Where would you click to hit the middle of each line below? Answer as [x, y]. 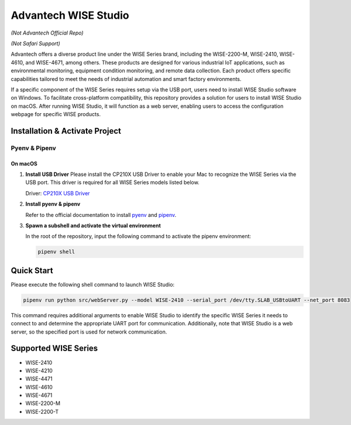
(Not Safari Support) [36, 43]
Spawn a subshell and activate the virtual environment [93, 225]
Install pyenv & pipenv [53, 204]
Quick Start [32, 271]
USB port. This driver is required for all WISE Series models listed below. [113, 182]
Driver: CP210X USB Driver [58, 193]
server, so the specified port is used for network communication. [89, 332]
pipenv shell [56, 252]
